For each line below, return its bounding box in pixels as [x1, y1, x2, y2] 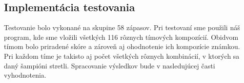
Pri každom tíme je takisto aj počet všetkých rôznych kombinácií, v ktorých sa [4, 50, 240, 61]
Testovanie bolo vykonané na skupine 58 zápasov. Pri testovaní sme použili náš [4, 22, 240, 33]
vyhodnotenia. [4, 70, 46, 80]
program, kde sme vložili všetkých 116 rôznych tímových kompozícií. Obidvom [4, 32, 239, 42]
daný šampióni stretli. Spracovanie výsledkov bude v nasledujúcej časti [4, 60, 215, 70]
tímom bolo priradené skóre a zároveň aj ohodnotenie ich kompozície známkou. [4, 41, 240, 51]
